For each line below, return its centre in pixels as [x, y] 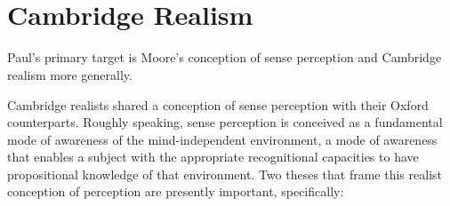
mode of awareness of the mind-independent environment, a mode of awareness [222, 139]
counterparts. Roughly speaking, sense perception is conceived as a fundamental [225, 122]
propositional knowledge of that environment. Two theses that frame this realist [225, 174]
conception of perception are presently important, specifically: [176, 191]
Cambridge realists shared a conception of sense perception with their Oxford [218, 104]
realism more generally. [70, 74]
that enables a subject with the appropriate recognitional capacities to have [213, 157]
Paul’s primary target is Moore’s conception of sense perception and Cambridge [225, 57]
